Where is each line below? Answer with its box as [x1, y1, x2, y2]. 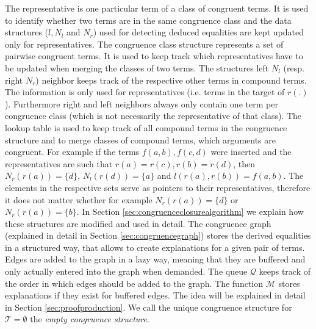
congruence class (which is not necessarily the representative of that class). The [5, 109, 302, 122]
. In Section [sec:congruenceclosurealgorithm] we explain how [76, 205, 304, 218]
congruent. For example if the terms [5, 145, 140, 158]
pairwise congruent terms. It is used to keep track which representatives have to [5, 49, 303, 62]
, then [233, 157, 256, 170]
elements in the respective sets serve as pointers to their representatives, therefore [5, 181, 311, 193]
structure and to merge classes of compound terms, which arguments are [5, 133, 276, 146]
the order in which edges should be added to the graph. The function [5, 277, 264, 289]
